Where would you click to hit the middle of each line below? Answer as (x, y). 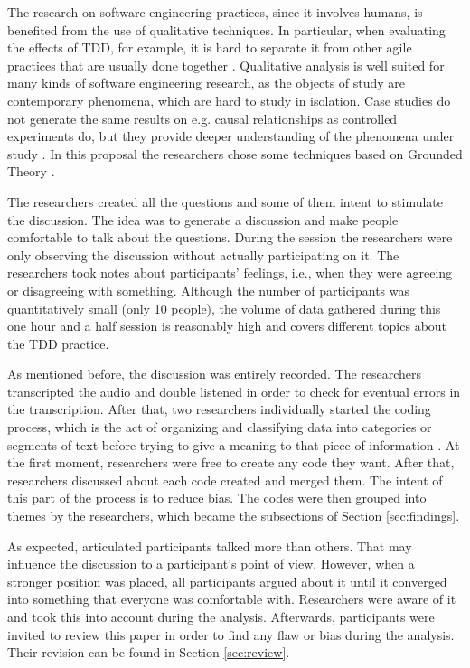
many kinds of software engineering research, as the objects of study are (207, 83)
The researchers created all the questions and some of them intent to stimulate (225, 201)
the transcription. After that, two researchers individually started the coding (219, 409)
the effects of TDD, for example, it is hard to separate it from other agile (210, 47)
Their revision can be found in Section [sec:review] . (149, 652)
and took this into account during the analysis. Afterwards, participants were (221, 616)
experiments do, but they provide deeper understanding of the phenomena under (231, 136)
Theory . (31, 171)
